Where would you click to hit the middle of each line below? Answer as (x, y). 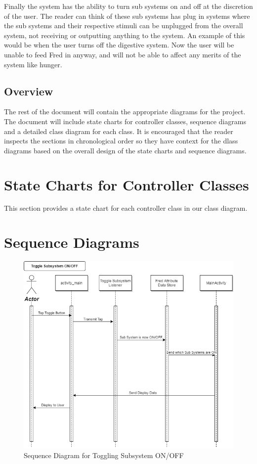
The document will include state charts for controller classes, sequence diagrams (125, 121)
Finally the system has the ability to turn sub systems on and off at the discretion (128, 6)
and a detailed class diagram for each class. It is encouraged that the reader (119, 131)
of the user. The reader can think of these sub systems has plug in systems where (127, 16)
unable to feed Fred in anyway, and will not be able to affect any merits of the (123, 54)
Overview (29, 91)
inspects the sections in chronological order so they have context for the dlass (121, 141)
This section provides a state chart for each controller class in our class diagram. (126, 208)
